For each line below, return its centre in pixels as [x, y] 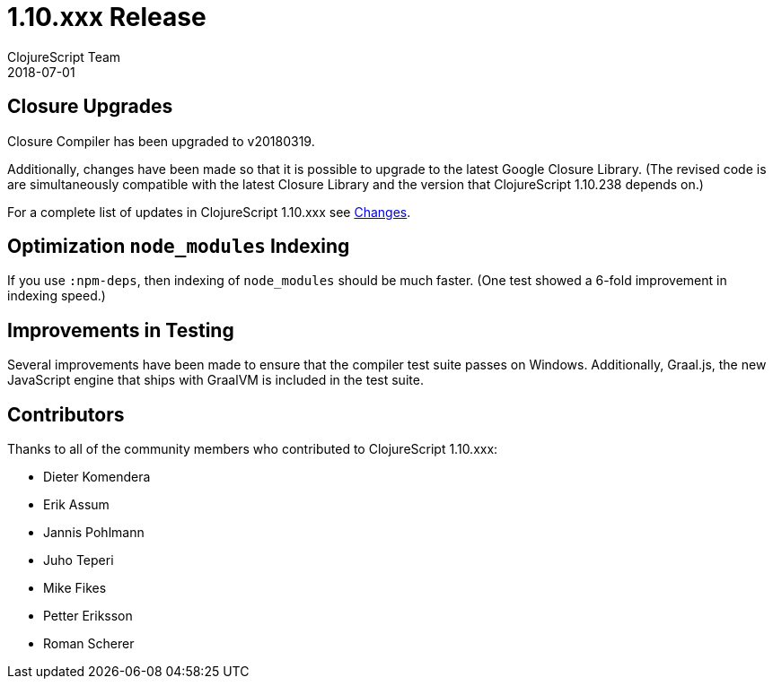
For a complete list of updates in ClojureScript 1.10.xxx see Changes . [209, 212]
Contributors [66, 414]
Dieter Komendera [97, 477]
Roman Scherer [89, 644]
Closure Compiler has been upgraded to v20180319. [161, 141]
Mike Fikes [75, 588]
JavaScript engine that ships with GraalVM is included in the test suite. [215, 380]
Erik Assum [76, 505]
